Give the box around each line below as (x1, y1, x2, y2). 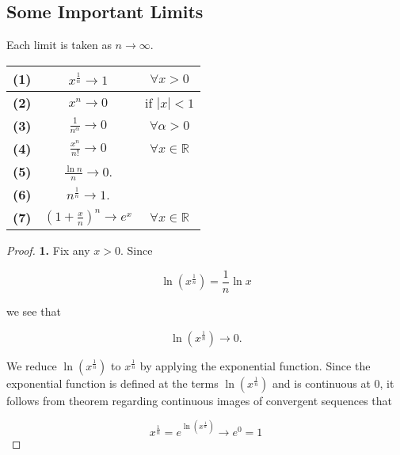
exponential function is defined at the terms (6, 374, 219, 391)
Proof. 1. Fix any (6, 242, 90, 259)
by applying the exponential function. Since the (139, 357, 371, 373)
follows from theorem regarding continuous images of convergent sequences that (6, 392, 393, 408)
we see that (6, 302, 61, 319)
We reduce (6, 357, 57, 373)
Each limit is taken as (6, 36, 112, 53)
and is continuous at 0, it (272, 374, 394, 391)
